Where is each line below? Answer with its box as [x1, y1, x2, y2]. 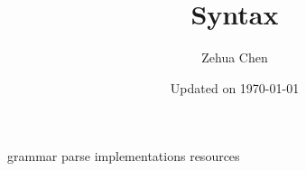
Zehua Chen [201, 48, 268, 67]
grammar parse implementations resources [7, 147, 240, 166]
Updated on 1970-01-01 [170, 78, 300, 97]
